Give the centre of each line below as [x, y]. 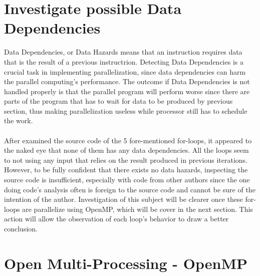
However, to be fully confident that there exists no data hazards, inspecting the [126, 170]
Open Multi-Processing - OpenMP [126, 263]
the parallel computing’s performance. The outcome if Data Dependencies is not [127, 81]
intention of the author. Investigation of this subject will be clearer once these [123, 199]
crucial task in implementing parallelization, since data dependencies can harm [125, 71]
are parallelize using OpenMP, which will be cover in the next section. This [138, 209]
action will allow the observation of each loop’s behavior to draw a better [116, 219]
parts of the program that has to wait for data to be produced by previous [118, 101]
